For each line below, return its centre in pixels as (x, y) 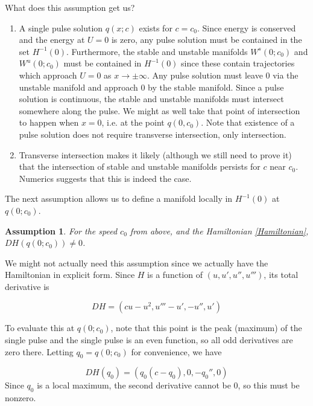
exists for (156, 27)
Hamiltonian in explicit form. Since (70, 275)
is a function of (175, 275)
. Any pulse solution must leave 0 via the (223, 75)
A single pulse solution (61, 27)
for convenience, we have (176, 351)
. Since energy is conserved (247, 27)
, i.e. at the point (133, 122)
